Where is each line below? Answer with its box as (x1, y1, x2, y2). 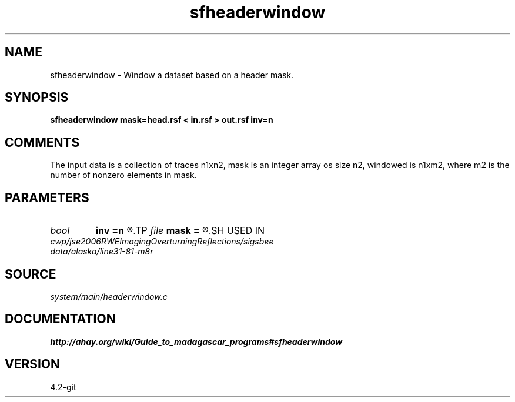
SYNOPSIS (5, 90, 69, 105)
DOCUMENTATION (5, 311, 116, 327)
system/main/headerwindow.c (50, 291, 168, 301)
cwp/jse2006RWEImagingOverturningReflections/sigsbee (50, 236, 274, 247)
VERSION (5, 357, 61, 372)
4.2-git (50, 381, 76, 392)
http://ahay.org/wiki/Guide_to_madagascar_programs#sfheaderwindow (50, 336, 343, 347)
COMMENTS (5, 135, 80, 150)
